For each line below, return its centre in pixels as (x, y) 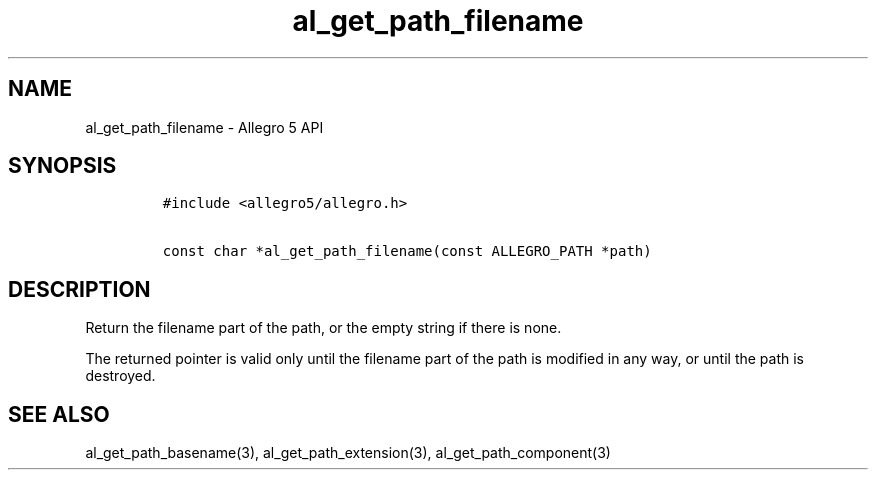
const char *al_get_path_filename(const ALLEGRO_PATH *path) (407, 251)
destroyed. (120, 376)
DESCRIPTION (79, 289)
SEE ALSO (59, 414)
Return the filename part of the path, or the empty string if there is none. (323, 328)
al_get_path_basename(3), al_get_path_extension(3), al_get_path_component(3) (348, 453)
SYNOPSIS (62, 166)
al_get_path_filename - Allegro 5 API (204, 127)
